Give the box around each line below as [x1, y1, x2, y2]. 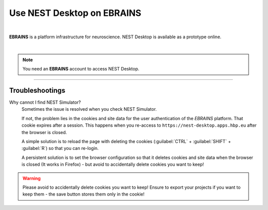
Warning [22, 175, 41, 181]
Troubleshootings [9, 86, 66, 94]
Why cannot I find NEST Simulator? [9, 99, 81, 105]
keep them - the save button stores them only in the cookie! [22, 191, 145, 197]
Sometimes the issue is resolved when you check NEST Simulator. [21, 106, 157, 112]
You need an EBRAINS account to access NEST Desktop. [22, 66, 139, 72]
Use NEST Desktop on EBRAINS [9, 7, 141, 18]
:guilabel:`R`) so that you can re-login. [21, 145, 99, 151]
